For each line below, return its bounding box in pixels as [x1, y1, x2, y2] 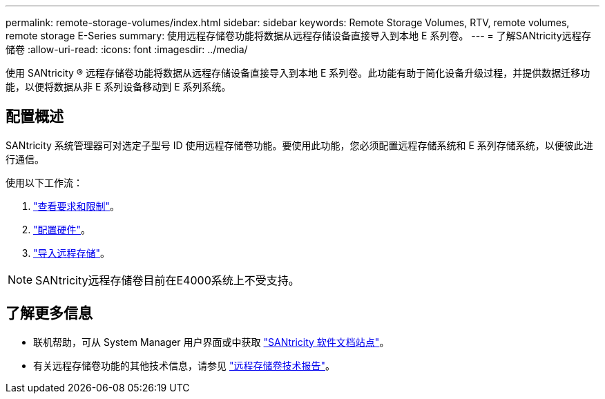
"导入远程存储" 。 [33, 246, 111, 259]
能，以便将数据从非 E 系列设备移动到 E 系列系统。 [6, 81, 231, 93]
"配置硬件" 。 [33, 223, 91, 235]
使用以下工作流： [6, 176, 83, 188]
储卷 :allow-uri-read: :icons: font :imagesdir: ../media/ [6, 43, 248, 55]
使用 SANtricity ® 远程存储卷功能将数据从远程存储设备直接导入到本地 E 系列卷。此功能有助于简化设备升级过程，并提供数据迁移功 [6, 67, 590, 79]
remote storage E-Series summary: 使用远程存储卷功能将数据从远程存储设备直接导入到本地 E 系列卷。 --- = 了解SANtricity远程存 [6, 30, 591, 41]
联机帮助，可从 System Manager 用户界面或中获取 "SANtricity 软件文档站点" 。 [33, 335, 390, 348]
